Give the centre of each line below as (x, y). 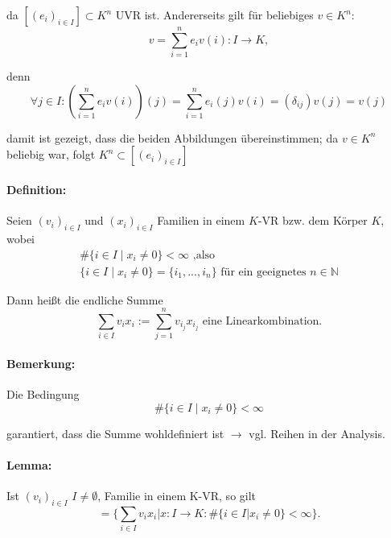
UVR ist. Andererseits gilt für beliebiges (214, 14)
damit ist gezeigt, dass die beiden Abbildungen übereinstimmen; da (173, 137)
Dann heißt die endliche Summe (85, 299)
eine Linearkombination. (262, 321)
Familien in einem (201, 220)
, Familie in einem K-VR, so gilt (177, 496)
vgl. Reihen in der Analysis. (317, 433)
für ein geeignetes (263, 272)
